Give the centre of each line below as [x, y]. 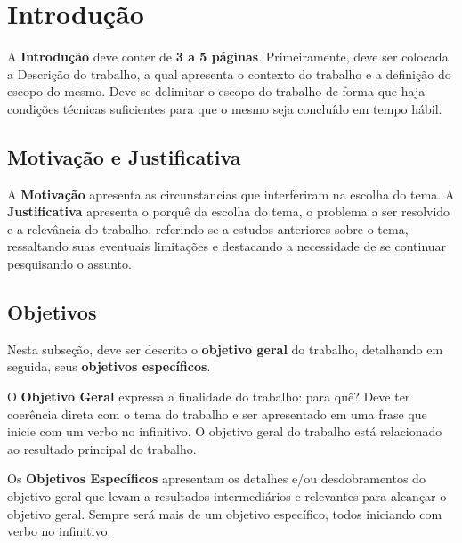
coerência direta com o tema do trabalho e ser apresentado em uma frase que [217, 413]
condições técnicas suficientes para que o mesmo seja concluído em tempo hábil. [225, 108]
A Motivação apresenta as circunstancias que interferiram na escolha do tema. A [231, 194]
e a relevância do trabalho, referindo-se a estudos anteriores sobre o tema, [208, 228]
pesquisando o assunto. [69, 264]
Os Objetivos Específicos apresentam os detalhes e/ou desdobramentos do [216, 478]
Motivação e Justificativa [124, 156]
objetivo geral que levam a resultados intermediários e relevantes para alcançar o [227, 496]
